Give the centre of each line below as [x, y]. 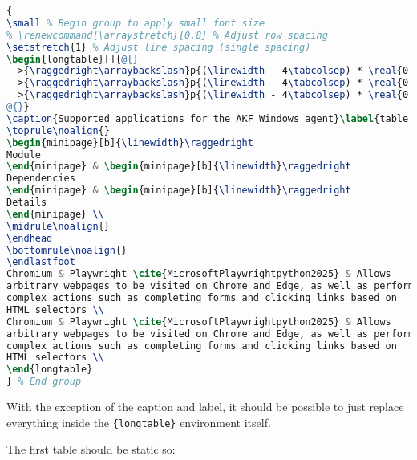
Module [24, 155]
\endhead [30, 238]
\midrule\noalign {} [58, 226]
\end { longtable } [50, 370]
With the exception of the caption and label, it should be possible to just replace [205, 406]
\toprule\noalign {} [58, 130]
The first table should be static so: [91, 449]
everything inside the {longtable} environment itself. [139, 422]
